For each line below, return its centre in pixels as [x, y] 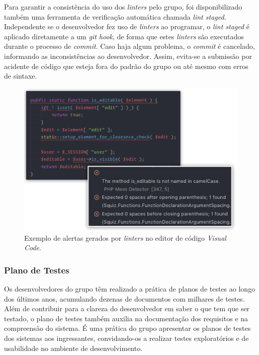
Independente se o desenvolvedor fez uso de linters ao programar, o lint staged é [127, 26]
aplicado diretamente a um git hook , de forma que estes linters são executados [124, 36]
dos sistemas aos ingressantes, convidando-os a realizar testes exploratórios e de [126, 338]
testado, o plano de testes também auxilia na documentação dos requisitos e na [126, 318]
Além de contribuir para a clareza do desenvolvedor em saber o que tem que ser [127, 308]
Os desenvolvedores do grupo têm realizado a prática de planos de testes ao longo [130, 288]
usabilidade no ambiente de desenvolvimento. [73, 348]
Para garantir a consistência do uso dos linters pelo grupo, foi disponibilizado [123, 7]
